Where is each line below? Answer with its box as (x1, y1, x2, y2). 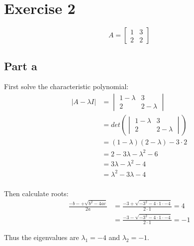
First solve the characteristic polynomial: (4, 81, 129, 92)
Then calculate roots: (4, 188, 69, 198)
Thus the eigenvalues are (4, 232, 79, 243)
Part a (4, 58, 37, 73)
